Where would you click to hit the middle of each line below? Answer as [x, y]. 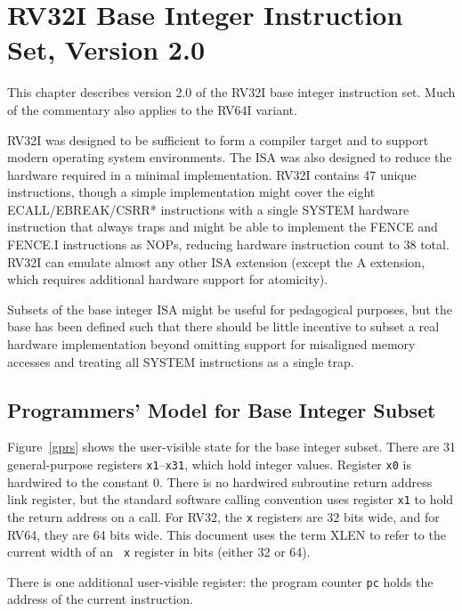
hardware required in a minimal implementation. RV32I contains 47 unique [212, 174]
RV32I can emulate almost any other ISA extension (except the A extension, [216, 261]
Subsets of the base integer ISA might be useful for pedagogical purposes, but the [230, 309]
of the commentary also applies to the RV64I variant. [152, 109]
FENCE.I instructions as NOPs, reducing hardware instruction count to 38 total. [228, 244]
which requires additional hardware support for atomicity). [168, 279]
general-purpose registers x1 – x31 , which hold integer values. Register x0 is [209, 464]
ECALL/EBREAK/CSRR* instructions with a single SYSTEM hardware [208, 209]
